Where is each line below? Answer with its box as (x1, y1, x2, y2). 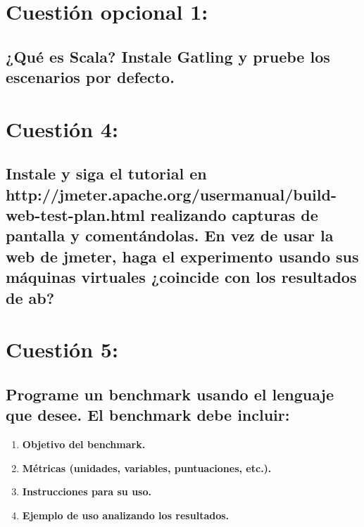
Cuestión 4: (6, 114, 118, 143)
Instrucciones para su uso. (22, 484, 151, 499)
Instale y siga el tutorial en (6, 163, 207, 184)
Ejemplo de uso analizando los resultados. (22, 507, 230, 522)
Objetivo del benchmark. (22, 437, 146, 452)
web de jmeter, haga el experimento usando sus (6, 245, 359, 267)
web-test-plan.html (6, 204, 145, 226)
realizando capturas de (150, 204, 318, 226)
